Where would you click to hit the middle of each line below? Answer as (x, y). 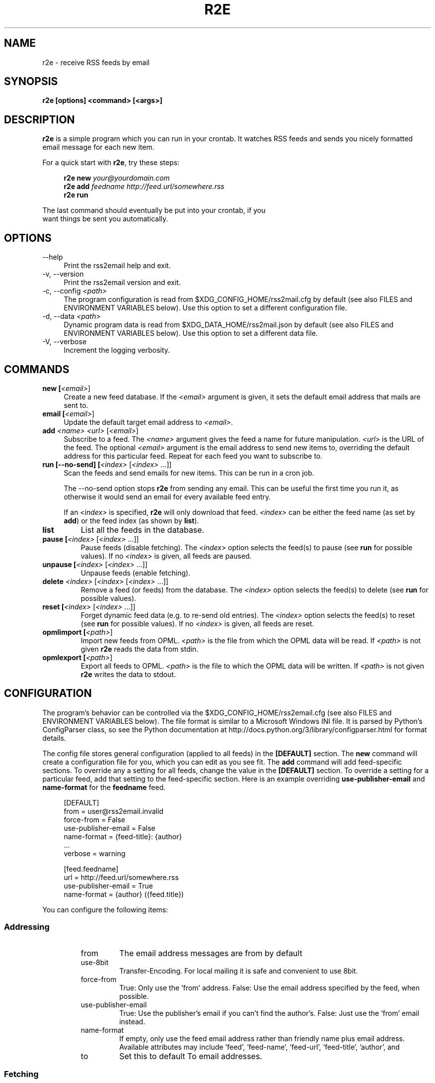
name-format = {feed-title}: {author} (123, 836)
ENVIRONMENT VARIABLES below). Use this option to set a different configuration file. (205, 308)
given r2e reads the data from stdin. (140, 649)
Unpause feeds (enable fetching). (136, 573)
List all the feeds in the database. (143, 530)
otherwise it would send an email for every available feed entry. (167, 496)
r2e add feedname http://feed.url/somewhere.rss (144, 187)
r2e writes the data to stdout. (128, 674)
